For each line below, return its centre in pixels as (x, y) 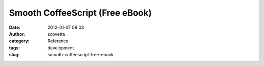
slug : (14, 55)
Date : (15, 27)
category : (19, 41)
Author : (17, 34)
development (61, 48)
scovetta (56, 34)
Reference (58, 41)
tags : (14, 48)
